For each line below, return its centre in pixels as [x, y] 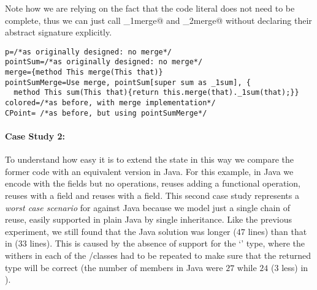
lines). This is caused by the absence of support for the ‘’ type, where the [167, 243]
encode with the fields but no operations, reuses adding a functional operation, [153, 183]
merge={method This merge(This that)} [84, 72]
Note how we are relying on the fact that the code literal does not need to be [150, 8]
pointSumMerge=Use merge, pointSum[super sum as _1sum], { [128, 82]
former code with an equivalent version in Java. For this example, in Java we [149, 171]
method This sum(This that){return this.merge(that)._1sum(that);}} [156, 93]
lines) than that [277, 231]
